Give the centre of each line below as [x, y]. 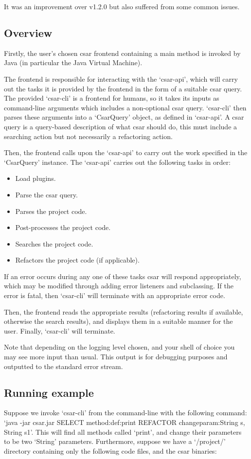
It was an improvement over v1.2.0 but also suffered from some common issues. [122, 6]
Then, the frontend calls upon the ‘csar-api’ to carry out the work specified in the [126, 152]
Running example [49, 392]
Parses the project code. [51, 211]
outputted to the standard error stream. [63, 366]
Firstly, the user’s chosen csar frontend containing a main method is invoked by [122, 53]
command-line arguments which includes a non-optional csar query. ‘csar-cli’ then [125, 107]
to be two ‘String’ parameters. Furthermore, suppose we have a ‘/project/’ [115, 441]
